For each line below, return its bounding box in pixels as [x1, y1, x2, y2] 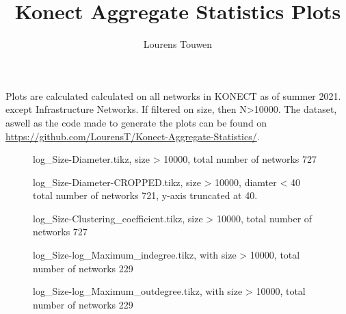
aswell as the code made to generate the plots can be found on [5, 115, 267, 129]
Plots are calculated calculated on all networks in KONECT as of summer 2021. [5, 88, 341, 103]
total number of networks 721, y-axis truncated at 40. [33, 188, 258, 202]
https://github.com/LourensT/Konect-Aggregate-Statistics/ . [5, 129, 260, 143]
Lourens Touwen [143, 37, 213, 51]
